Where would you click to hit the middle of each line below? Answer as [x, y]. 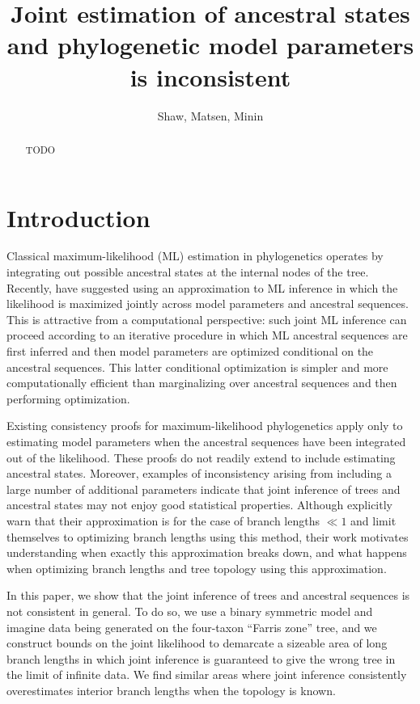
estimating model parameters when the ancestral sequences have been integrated [206, 442]
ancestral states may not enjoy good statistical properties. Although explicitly [199, 505]
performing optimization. [68, 398]
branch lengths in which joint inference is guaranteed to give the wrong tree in [201, 658]
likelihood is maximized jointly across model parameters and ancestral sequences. [208, 304]
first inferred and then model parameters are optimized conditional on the [190, 351]
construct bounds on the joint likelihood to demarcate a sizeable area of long [197, 643]
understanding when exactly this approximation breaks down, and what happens [207, 552]
